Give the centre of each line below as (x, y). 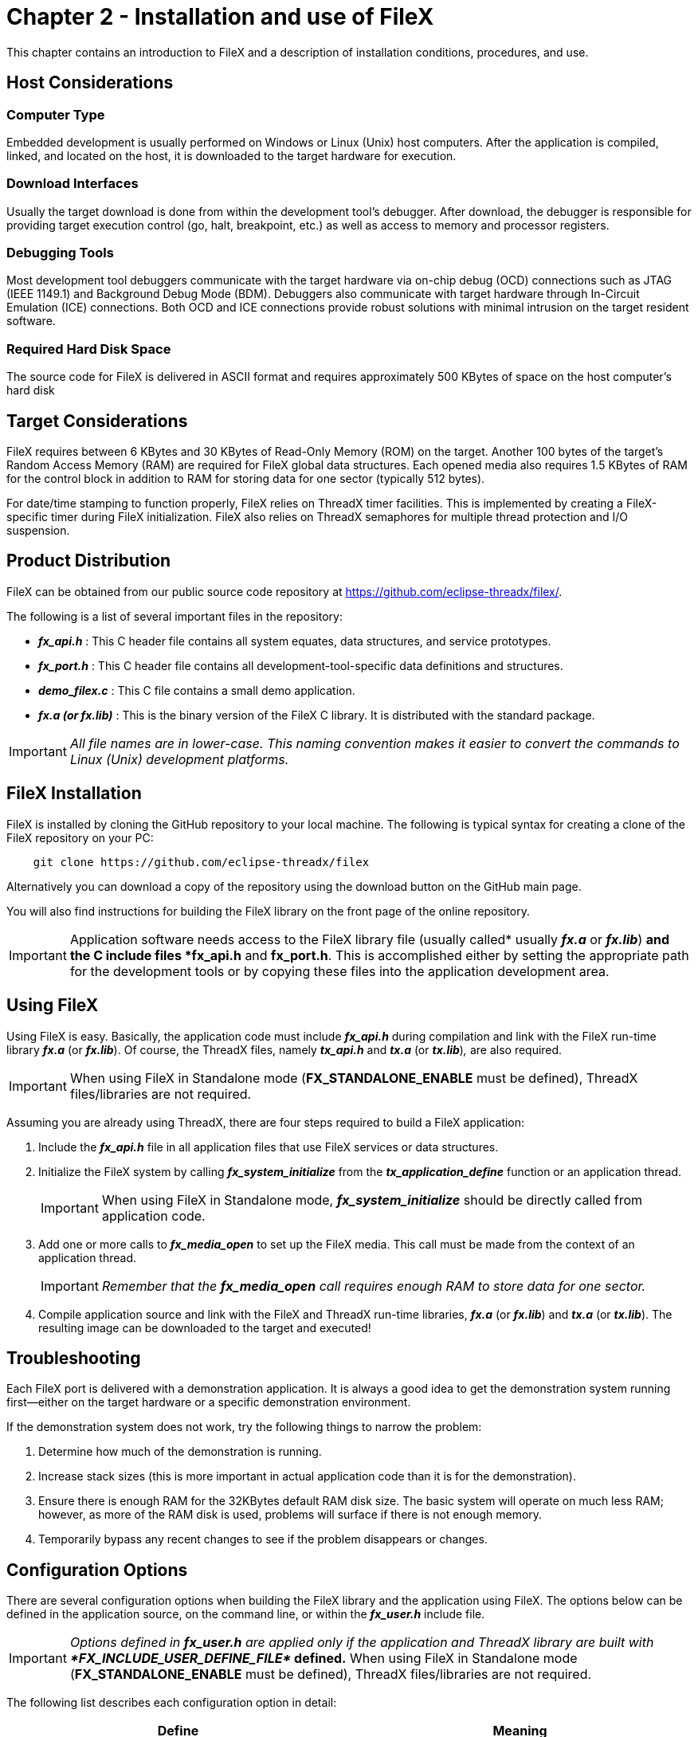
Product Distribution (89, 561)
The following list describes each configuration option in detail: (172, 1703)
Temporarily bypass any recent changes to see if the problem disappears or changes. (263, 1539)
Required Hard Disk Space (89, 349)
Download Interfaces (73, 184)
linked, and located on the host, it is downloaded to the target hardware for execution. (231, 155)
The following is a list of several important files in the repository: (174, 616)
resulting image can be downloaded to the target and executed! (205, 1327)
